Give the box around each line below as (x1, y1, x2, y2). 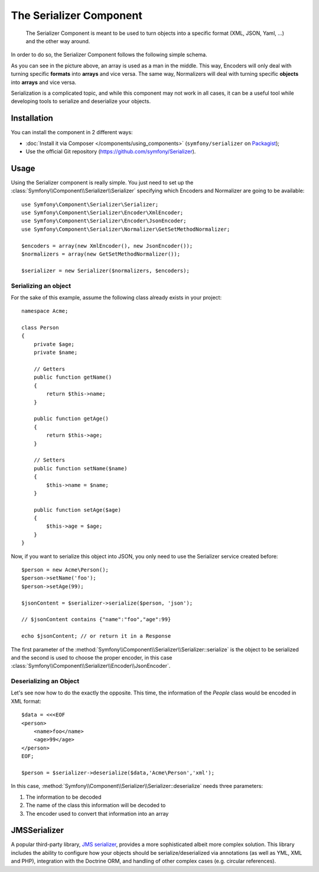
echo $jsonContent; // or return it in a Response (21, 633, 171, 640)
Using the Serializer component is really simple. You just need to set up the (11, 179, 194, 186)
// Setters (33, 457, 66, 464)
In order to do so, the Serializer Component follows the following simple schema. (11, 51, 207, 59)
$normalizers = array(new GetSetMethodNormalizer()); (21, 251, 180, 257)
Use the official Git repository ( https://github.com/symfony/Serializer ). (25, 148, 196, 155)
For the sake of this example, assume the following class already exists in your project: (11, 293, 222, 301)
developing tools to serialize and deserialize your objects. (11, 98, 151, 105)
